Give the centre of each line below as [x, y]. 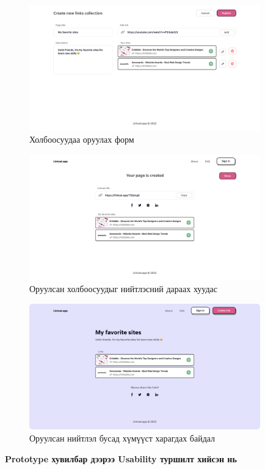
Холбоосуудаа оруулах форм [82, 139]
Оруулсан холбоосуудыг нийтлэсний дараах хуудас [124, 289]
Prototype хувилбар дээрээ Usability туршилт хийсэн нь [121, 458]
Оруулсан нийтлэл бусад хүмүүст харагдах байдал [122, 438]
